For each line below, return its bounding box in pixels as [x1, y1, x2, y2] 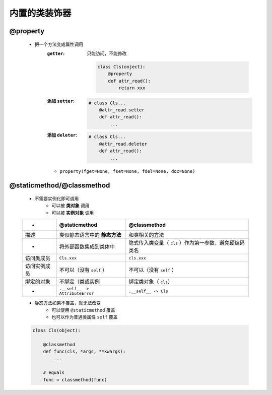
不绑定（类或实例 [59, 278, 100, 285]
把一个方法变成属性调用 [34, 41, 83, 47]
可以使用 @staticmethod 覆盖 [51, 307, 115, 313]
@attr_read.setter [99, 107, 145, 113]
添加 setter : [47, 98, 75, 104]
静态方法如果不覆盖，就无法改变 [34, 300, 101, 306]
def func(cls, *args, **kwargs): [43, 349, 126, 355]
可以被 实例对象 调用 [51, 210, 94, 216]
